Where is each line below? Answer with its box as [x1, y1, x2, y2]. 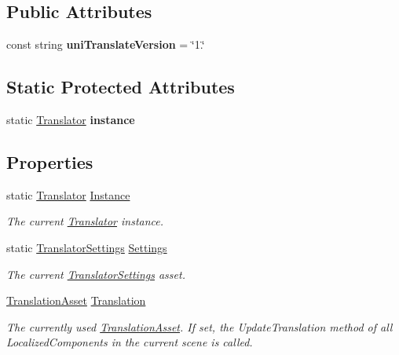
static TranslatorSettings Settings [6, 239, 167, 255]
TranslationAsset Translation [6, 292, 146, 309]
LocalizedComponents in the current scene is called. [6, 334, 253, 350]
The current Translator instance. [6, 213, 164, 229]
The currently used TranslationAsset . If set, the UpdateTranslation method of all [6, 318, 393, 335]
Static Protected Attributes [6, 75, 235, 99]
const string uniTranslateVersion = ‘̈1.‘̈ [6, 36, 205, 53]
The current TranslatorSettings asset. [6, 265, 185, 282]
